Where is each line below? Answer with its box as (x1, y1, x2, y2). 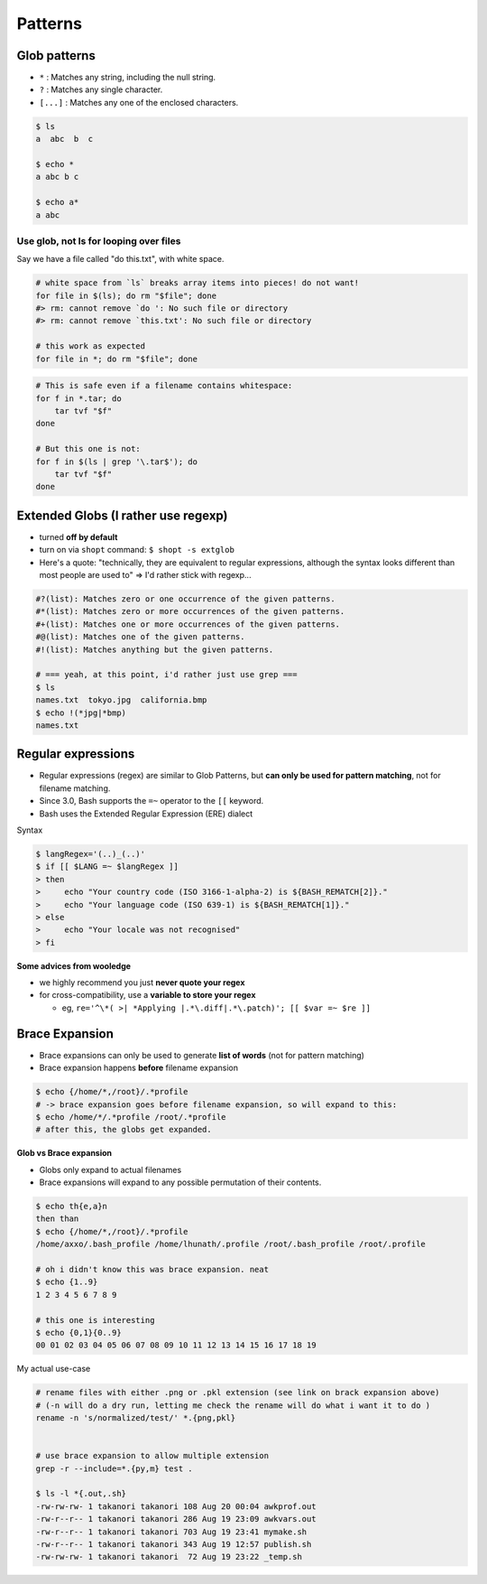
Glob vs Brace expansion (16, 1148, 113, 1159)
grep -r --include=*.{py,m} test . (35, 1463, 193, 1474)
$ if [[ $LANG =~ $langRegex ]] (35, 862, 179, 871)
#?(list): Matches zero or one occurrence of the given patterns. (35, 593, 335, 604)
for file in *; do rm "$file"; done (35, 353, 198, 364)
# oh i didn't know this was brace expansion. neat (35, 1264, 270, 1274)
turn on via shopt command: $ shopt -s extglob (39, 545, 234, 555)
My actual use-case (16, 1364, 91, 1374)
